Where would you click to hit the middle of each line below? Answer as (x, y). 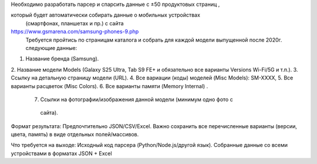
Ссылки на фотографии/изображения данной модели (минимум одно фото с (136, 99)
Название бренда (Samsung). (62, 59)
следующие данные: (51, 48)
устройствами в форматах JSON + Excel (61, 153)
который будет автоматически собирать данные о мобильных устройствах (106, 15)
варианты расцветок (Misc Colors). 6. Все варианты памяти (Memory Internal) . (109, 86)
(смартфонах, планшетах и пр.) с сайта (75, 23)
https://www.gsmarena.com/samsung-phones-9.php (75, 32)
